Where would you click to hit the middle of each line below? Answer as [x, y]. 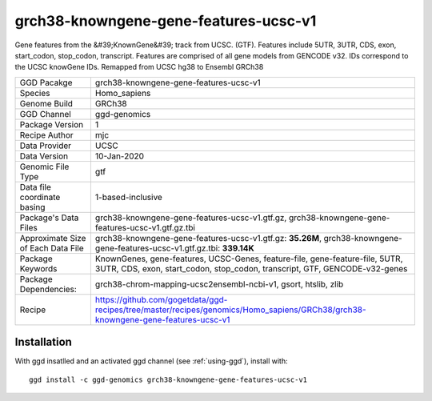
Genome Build [46, 103]
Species [35, 93]
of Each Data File [52, 248]
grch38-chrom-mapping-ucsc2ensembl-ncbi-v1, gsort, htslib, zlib [219, 284]
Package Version [52, 124]
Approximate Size [53, 238]
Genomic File [44, 166]
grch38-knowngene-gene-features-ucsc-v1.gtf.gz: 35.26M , [208, 238]
